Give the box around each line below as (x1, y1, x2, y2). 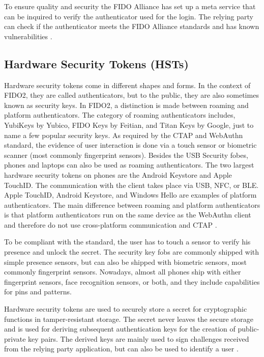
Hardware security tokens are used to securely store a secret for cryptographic (4, 304, 247, 314)
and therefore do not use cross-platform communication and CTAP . (4, 219, 217, 230)
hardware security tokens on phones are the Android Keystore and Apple (4, 169, 232, 180)
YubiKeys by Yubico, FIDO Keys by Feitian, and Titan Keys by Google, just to (4, 119, 254, 130)
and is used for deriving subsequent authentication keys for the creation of (4, 323, 236, 334)
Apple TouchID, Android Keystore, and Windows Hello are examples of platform (4, 189, 257, 200)
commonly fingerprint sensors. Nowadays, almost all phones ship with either (4, 266, 241, 277)
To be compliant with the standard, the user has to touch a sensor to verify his (4, 236, 251, 247)
